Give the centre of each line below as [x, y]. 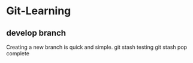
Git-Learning [39, 11]
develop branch [36, 33]
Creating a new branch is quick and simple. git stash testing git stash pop [97, 47]
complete [18, 53]
